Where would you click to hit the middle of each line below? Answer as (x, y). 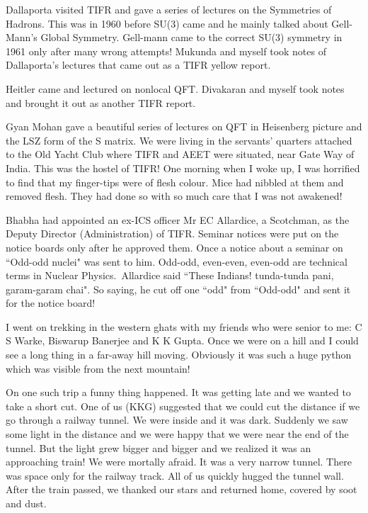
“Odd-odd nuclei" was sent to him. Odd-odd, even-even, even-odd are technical (177, 261)
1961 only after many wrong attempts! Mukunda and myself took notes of (166, 51)
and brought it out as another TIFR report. (101, 102)
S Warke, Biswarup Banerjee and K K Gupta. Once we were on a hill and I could (182, 340)
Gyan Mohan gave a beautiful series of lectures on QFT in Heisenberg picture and (184, 126)
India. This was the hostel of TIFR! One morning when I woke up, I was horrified (183, 168)
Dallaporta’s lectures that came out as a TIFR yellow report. (138, 65)
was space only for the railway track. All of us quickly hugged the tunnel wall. (175, 475)
